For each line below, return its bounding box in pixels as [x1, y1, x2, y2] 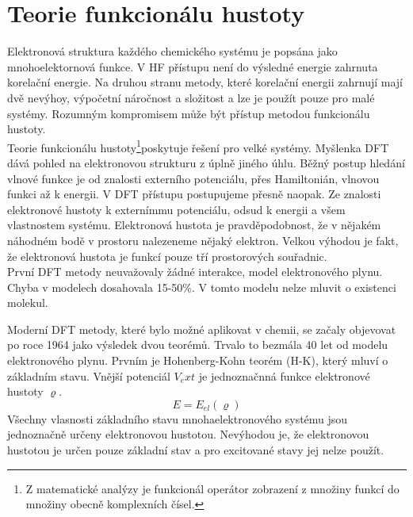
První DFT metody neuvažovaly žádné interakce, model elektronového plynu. [7, 263, 383, 280]
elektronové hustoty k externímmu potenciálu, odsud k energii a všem [7, 201, 346, 217]
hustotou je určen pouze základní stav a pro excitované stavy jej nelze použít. [7, 442, 384, 458]
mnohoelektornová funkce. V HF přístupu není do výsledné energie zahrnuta [7, 58, 378, 75]
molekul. [7, 294, 48, 311]
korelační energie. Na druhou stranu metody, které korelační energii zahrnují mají [7, 74, 403, 90]
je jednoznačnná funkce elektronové [198, 367, 370, 384]
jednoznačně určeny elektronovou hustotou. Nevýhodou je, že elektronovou [7, 426, 369, 442]
